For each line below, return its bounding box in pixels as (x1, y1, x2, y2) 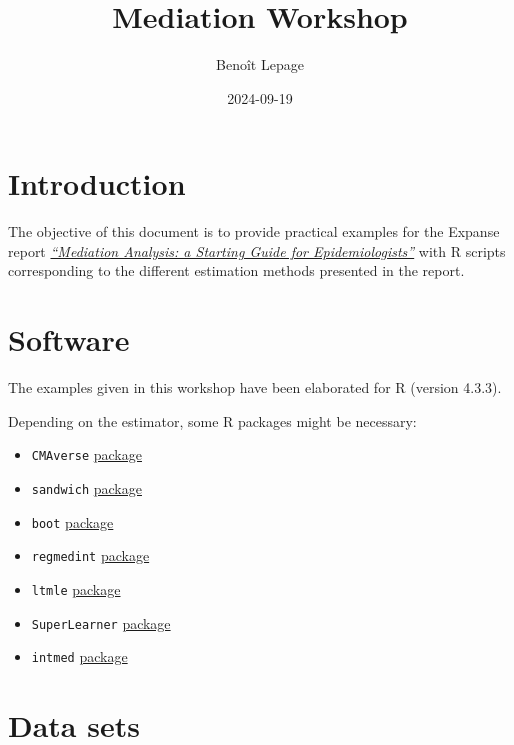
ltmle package (31, 578, 121, 599)
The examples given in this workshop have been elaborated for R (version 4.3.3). (8, 377, 502, 398)
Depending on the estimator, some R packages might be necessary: (8, 410, 417, 431)
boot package (31, 511, 114, 532)
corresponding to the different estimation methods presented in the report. (8, 260, 465, 281)
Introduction (8, 163, 186, 204)
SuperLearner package (31, 612, 171, 633)
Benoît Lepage (216, 54, 304, 75)
